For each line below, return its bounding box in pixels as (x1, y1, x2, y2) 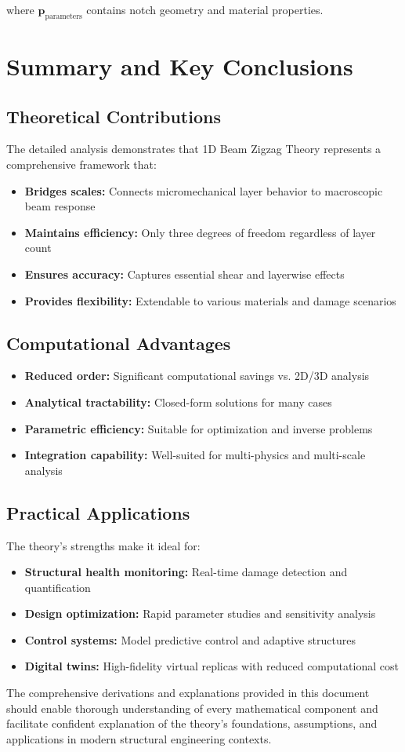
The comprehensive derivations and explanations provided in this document (6, 684, 370, 701)
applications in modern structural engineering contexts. (6, 730, 272, 747)
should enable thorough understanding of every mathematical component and (6, 699, 378, 716)
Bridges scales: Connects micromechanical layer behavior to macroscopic (24, 182, 383, 199)
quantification (24, 579, 91, 595)
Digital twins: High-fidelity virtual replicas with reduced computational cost (24, 658, 399, 674)
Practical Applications (6, 500, 190, 524)
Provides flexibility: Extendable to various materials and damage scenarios (24, 292, 396, 308)
